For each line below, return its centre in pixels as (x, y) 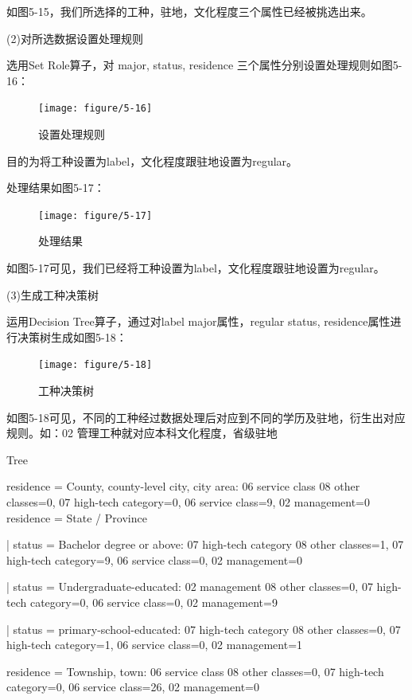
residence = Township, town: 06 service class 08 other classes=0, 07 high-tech (195, 671)
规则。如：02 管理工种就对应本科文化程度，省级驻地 (142, 433)
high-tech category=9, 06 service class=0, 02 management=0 (155, 559)
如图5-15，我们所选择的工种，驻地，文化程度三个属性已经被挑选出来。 (189, 11)
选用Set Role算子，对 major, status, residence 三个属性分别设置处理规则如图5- (204, 65)
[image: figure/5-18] (95, 365)
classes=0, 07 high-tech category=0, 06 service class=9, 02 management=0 (189, 502)
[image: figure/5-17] (95, 215)
